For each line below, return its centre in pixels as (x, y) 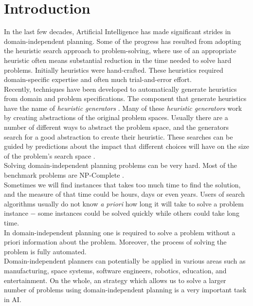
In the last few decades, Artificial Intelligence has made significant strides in (117, 31)
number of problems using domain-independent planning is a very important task (125, 290)
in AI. (13, 299)
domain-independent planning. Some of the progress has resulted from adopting (123, 41)
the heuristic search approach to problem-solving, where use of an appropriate (120, 51)
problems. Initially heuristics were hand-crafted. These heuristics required (114, 70)
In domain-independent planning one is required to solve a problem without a (120, 232)
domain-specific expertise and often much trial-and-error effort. (98, 79)
